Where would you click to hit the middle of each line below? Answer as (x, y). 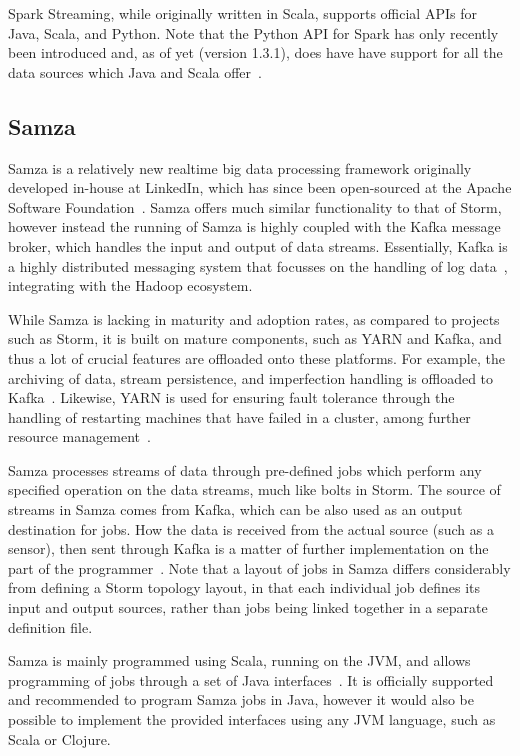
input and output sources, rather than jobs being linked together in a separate (248, 607)
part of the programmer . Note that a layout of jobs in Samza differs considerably (259, 567)
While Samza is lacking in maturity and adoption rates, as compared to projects (254, 318)
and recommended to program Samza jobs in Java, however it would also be (241, 699)
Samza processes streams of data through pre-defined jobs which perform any (245, 469)
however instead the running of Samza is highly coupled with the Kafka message (254, 226)
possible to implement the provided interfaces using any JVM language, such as (252, 719)
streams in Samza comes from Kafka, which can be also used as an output (235, 509)
